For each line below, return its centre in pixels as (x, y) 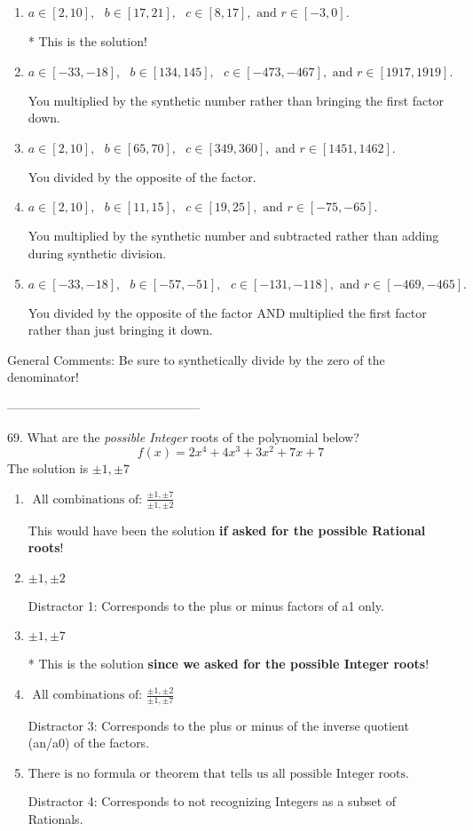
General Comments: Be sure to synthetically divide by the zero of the (196, 359)
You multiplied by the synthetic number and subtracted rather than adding (233, 236)
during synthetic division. (97, 253)
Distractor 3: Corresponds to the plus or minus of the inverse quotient (218, 725)
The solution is (48, 468)
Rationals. (55, 818)
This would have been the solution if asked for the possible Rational (227, 530)
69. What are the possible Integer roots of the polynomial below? (183, 436)
